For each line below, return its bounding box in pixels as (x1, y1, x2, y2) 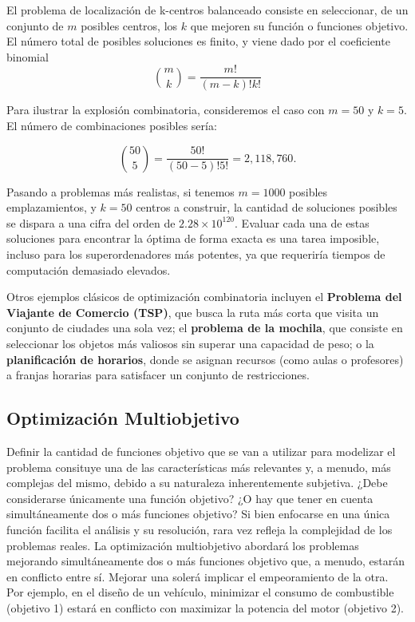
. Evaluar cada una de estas (235, 214, 370, 231)
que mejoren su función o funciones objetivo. (190, 17, 409, 34)
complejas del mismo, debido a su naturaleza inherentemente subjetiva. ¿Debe (6, 474, 388, 491)
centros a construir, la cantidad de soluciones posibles (136, 199, 397, 216)
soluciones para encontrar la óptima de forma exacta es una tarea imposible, (6, 230, 380, 247)
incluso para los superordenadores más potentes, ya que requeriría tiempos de (6, 246, 385, 262)
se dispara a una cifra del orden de (6, 214, 176, 231)
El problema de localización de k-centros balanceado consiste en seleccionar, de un (6, 2, 409, 18)
